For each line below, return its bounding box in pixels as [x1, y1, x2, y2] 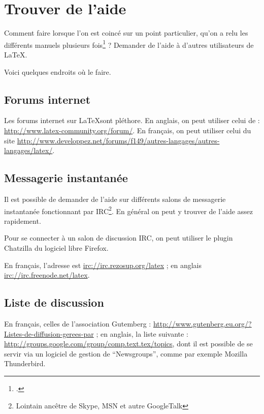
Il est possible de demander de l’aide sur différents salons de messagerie [4, 193, 226, 204]
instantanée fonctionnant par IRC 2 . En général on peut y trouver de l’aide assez [4, 204, 253, 216]
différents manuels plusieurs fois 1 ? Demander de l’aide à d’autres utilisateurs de [4, 38, 254, 50]
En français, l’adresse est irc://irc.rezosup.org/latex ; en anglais [4, 259, 202, 270]
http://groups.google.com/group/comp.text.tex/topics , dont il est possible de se [4, 338, 253, 349]
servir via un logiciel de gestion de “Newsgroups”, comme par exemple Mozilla [4, 348, 248, 359]
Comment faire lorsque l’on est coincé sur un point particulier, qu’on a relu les [4, 27, 248, 38]
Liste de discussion [4, 294, 104, 310]
